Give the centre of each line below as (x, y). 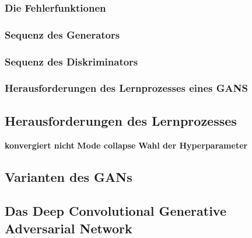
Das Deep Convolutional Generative (116, 211)
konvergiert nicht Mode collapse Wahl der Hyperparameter (126, 145)
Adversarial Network (69, 228)
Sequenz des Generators (62, 34)
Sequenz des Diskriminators (71, 61)
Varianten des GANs (69, 176)
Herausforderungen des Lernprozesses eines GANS (126, 88)
